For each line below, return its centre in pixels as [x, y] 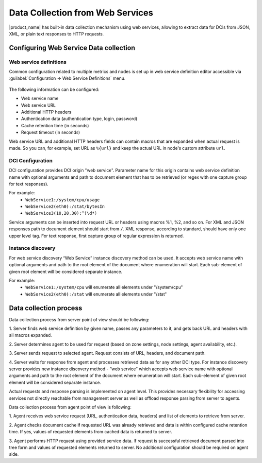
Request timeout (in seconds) [50, 132]
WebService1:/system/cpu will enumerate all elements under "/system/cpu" [104, 287]
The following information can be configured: [54, 89]
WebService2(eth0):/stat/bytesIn [65, 207]
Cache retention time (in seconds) [55, 125]
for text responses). [29, 184]
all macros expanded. [31, 335]
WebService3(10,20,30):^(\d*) [61, 213]
